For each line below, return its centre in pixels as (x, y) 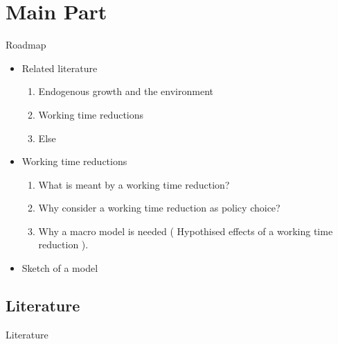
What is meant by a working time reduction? (134, 184)
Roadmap (26, 45)
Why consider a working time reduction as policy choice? (159, 208)
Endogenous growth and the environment (126, 91)
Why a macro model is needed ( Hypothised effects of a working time (186, 231)
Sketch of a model (60, 268)
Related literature (60, 68)
